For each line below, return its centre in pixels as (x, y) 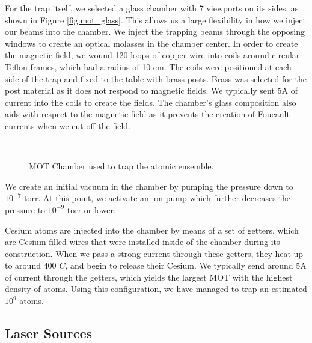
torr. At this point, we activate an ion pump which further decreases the (157, 198)
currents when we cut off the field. (68, 125)
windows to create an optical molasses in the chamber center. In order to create (151, 43)
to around (23, 265)
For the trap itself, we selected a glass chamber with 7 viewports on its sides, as (152, 8)
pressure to (25, 209)
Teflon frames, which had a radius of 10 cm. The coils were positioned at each (148, 66)
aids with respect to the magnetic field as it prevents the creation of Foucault (147, 114)
